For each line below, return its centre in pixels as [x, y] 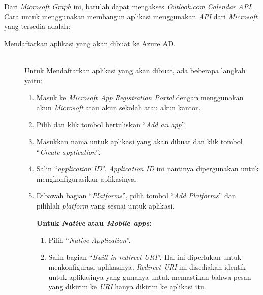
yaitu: [34, 80]
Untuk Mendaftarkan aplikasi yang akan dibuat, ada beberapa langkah [135, 70]
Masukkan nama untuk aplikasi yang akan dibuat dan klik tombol [139, 141]
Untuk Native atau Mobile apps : [94, 223]
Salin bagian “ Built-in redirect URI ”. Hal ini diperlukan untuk [145, 257]
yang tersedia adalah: [37, 26]
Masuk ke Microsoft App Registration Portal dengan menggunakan [140, 97]
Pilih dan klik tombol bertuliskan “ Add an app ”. [111, 124]
